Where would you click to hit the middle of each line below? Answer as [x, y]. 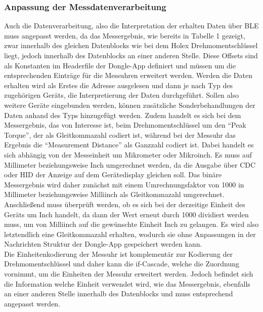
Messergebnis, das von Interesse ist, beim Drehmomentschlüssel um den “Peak [125, 125]
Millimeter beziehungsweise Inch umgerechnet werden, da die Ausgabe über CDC [130, 164]
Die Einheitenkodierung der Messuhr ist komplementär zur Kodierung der [119, 253]
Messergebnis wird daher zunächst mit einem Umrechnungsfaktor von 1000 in [124, 184]
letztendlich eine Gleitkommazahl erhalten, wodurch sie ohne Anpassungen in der [130, 234]
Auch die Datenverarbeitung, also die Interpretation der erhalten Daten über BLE [131, 26]
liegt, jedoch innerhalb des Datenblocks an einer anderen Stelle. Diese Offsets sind [131, 55]
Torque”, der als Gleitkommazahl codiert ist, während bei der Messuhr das [120, 134]
